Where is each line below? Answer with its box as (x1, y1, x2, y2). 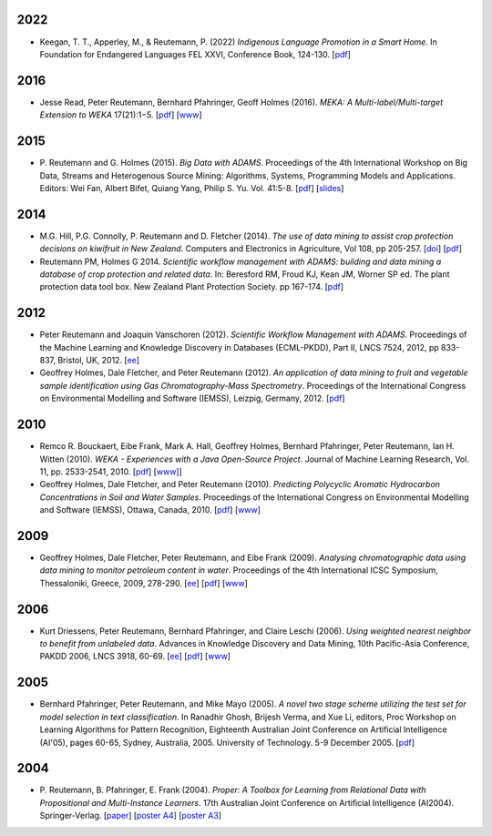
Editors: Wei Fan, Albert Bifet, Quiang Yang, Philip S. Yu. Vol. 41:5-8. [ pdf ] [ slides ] (39, 182, 344, 193)
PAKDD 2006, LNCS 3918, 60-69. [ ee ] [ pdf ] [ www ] (39, 651, 231, 662)
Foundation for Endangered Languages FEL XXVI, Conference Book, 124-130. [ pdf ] (39, 48, 351, 59)
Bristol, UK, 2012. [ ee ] (57, 355, 140, 366)
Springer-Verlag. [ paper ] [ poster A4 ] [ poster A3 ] (39, 811, 222, 821)
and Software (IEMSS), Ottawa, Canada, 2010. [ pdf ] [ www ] (39, 505, 261, 515)
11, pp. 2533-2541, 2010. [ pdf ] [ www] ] (39, 465, 182, 477)
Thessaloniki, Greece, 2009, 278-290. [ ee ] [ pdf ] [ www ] (39, 577, 248, 588)
